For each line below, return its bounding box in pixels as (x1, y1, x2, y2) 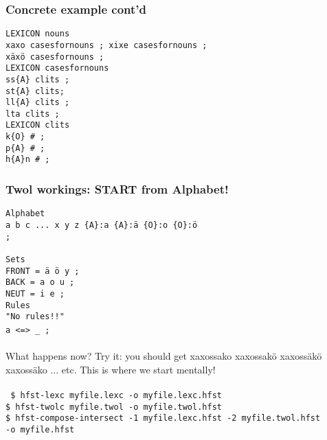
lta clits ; (5, 108, 60, 119)
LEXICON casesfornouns (5, 63, 109, 73)
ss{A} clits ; (5, 74, 70, 84)
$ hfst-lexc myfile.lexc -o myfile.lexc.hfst (10, 390, 222, 400)
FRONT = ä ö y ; (5, 266, 80, 276)
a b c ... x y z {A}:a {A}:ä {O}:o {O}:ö (5, 220, 198, 230)
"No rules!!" (5, 312, 65, 322)
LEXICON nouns (5, 29, 70, 39)
